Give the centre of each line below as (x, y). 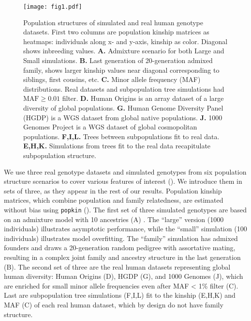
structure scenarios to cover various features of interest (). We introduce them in (123, 181)
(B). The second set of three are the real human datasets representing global (117, 266)
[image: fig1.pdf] (53, 7)
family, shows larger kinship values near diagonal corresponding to (121, 70)
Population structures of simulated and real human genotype (113, 22)
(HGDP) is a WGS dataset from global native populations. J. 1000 (123, 117)
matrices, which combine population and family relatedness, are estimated (114, 200)
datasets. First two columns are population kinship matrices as (116, 32)
